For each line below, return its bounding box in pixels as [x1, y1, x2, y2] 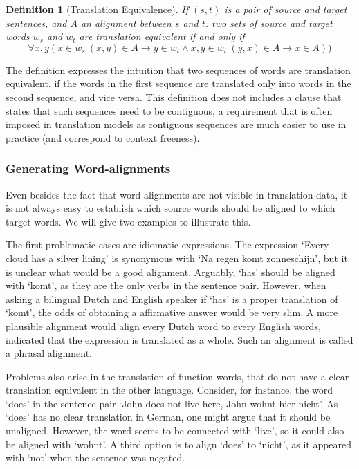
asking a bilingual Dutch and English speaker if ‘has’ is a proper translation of [6, 291, 338, 306]
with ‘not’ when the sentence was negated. [6, 450, 185, 465]
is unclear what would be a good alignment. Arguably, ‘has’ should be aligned [6, 264, 335, 279]
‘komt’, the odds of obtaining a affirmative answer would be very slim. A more [6, 305, 338, 320]
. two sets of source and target [205, 15, 333, 30]
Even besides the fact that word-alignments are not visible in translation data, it [6, 187, 348, 201]
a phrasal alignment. [6, 346, 92, 360]
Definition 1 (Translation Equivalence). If [6, 2, 188, 16]
